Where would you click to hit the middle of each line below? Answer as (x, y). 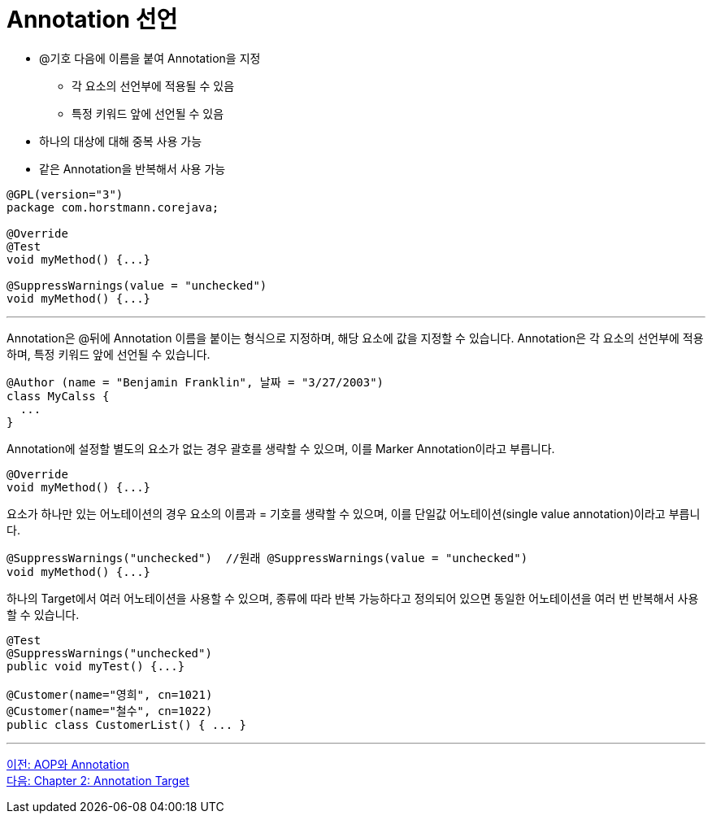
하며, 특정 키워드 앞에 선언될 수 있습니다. (109, 354)
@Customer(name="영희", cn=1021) (110, 694)
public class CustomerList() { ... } (127, 724)
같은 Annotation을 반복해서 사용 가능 (132, 168)
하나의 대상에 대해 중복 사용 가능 (121, 141)
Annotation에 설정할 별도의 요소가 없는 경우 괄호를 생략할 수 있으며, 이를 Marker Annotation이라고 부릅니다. (281, 448)
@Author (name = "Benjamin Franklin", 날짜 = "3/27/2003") (195, 382)
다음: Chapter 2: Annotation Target (98, 780)
